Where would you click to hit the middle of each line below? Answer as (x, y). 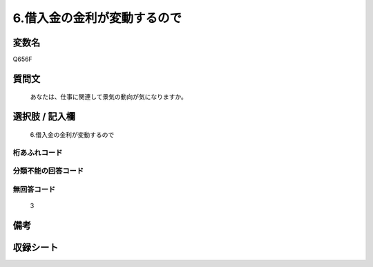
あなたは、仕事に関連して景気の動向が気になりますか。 (109, 97)
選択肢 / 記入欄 (44, 117)
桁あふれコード (38, 152)
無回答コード (34, 189)
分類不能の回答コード (48, 171)
